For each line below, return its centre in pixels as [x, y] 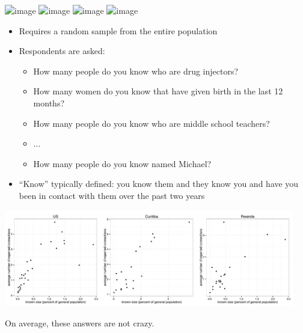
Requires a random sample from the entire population [118, 30]
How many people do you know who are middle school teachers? [151, 123]
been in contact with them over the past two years [112, 195]
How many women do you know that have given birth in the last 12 [158, 91]
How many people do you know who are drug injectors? [136, 71]
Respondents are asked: [62, 51]
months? [49, 102]
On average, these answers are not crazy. [80, 322]
